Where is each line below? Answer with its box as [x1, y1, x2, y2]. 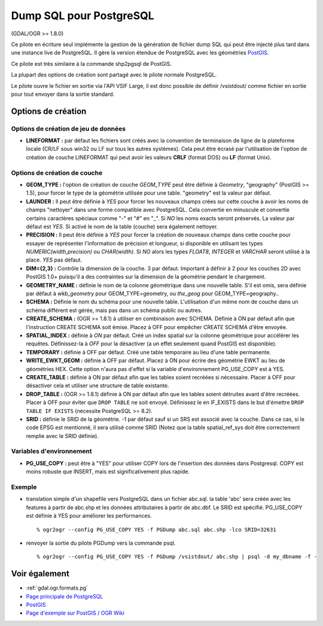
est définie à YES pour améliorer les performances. [26, 512, 152, 519]
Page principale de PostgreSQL [26, 592, 103, 600]
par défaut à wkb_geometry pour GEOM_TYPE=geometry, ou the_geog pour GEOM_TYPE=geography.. [26, 290, 279, 297]
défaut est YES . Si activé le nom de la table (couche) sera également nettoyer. [26, 223, 218, 230]
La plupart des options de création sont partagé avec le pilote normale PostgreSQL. [11, 71, 217, 78]
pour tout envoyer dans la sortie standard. [11, 90, 115, 98]
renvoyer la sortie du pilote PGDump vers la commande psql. [26, 539, 176, 546]
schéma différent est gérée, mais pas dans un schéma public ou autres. [26, 306, 203, 314]
